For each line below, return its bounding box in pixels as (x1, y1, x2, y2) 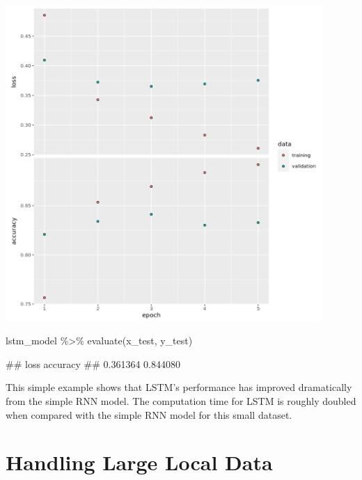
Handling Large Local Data (6, 448, 273, 477)
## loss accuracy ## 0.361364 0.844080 (6, 356, 180, 371)
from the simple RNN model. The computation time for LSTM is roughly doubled (6, 393, 356, 408)
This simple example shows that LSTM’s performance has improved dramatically (6, 380, 352, 394)
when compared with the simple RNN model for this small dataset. (6, 407, 292, 422)
